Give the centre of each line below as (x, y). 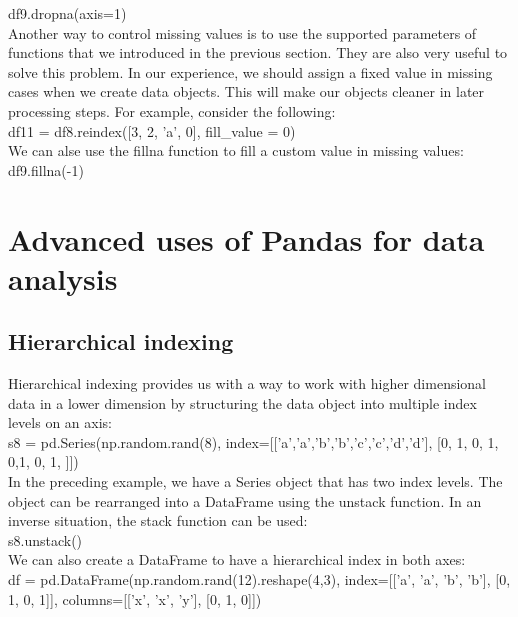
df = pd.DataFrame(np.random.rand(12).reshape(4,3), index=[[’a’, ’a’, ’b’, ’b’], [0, (259, 579)
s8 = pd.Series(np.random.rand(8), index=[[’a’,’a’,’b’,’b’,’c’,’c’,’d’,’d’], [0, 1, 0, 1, (253, 441)
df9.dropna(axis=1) (67, 13)
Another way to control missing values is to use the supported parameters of (242, 32)
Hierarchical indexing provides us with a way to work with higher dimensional (247, 383)
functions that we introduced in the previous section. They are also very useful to (258, 52)
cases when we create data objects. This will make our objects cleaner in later (246, 91)
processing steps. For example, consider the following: (172, 110)
